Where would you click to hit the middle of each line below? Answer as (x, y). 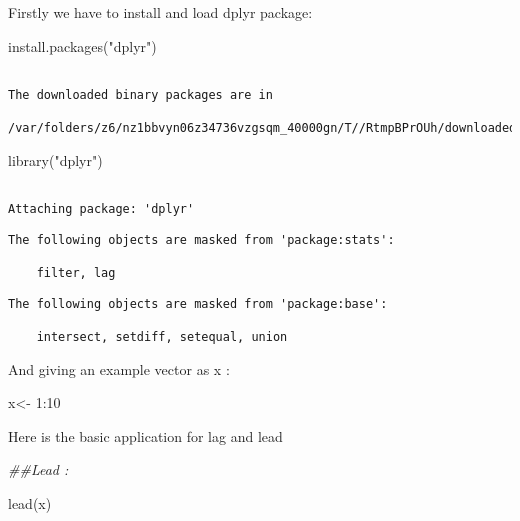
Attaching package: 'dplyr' (101, 209)
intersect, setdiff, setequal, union (162, 337)
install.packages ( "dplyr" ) (82, 45)
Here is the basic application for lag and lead (145, 435)
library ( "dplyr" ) (55, 159)
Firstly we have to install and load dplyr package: (160, 12)
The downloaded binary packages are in (140, 94)
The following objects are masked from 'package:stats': (201, 239)
